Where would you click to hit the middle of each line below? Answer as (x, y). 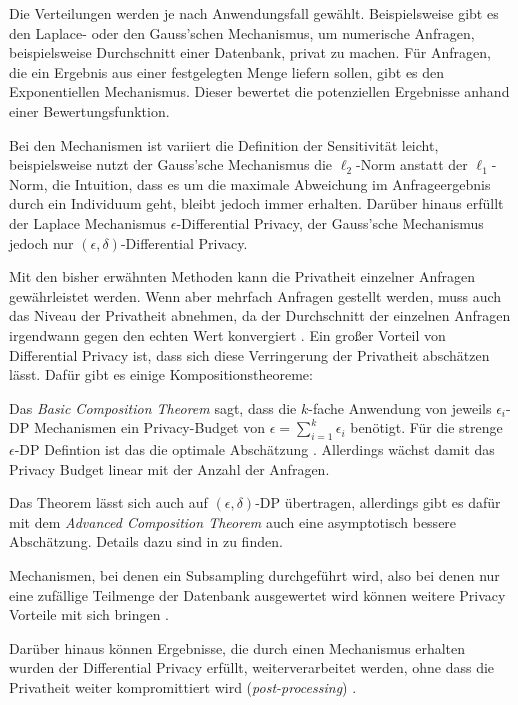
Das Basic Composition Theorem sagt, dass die (153, 407)
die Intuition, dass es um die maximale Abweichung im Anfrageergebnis (271, 183)
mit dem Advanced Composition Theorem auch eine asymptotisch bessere (233, 521)
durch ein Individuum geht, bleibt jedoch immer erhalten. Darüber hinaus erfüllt (256, 203)
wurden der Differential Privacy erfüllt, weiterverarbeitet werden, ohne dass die (252, 667)
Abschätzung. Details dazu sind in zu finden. (146, 541)
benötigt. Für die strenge (426, 427)
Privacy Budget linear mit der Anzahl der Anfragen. (169, 468)
